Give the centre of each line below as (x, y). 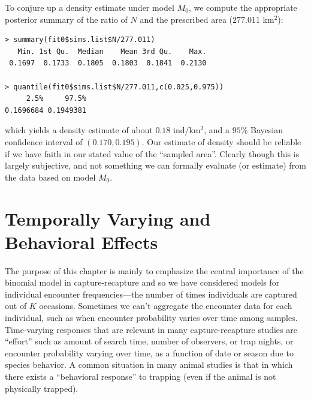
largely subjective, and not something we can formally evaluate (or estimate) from (155, 165)
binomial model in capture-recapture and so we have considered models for (142, 282)
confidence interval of (44, 141)
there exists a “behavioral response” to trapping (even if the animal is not (141, 376)
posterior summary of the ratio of (66, 19)
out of (16, 306)
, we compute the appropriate (243, 7)
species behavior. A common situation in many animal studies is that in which (149, 364)
